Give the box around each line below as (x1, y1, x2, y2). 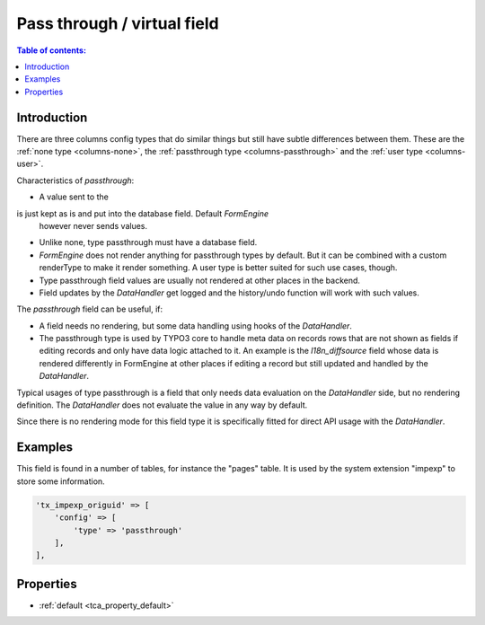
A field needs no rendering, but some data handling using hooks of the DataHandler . (39, 320, 352, 331)
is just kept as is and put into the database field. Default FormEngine (16, 207, 269, 219)
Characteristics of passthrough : (16, 175, 135, 186)
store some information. (16, 476, 105, 487)
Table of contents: (16, 45, 87, 56)
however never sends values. (39, 220, 148, 231)
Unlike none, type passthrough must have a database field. (39, 237, 258, 248)
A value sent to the (39, 191, 110, 202)
